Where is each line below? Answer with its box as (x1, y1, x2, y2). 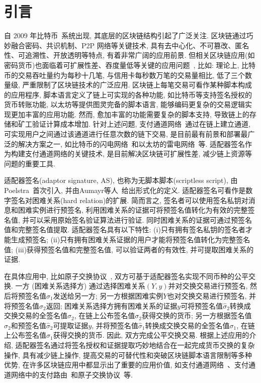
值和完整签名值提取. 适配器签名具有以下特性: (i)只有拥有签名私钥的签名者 (4, 224, 245, 235)
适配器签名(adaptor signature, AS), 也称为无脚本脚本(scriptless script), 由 (4, 175, 238, 185)
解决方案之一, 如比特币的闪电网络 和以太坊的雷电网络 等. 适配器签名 (18, 138, 245, 149)
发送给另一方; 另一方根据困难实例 (53, 290, 163, 301)
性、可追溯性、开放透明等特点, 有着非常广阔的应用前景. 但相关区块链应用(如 (4, 50, 255, 60)
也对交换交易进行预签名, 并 (167, 290, 256, 301)
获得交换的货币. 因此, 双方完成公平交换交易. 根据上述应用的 (53, 330, 249, 340)
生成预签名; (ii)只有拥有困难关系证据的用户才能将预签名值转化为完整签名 (11, 234, 250, 244)
